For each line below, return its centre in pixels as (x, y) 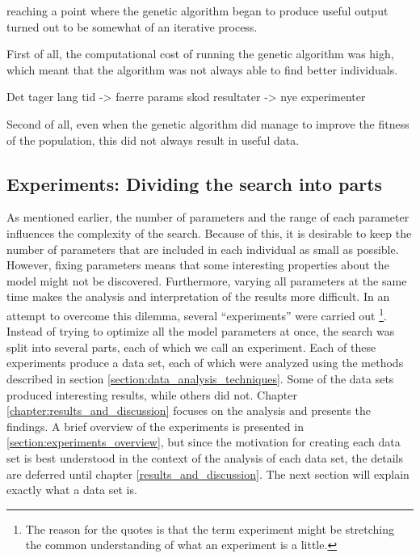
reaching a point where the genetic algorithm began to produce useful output (197, 11)
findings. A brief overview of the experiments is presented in (155, 426)
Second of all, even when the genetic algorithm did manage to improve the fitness (208, 123)
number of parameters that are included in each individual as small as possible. (203, 249)
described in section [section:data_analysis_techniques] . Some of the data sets (200, 378)
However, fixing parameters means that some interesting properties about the (198, 265)
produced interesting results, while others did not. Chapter (152, 394)
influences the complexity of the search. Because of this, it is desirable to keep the (209, 232)
